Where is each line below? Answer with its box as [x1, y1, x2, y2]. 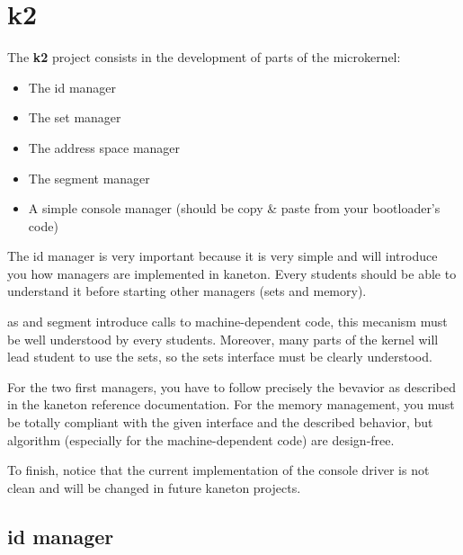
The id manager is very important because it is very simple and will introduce [7, 246, 438, 265]
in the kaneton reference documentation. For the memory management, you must [7, 395, 455, 414]
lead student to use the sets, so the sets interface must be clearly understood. [7, 347, 432, 366]
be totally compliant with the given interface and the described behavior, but [7, 413, 433, 432]
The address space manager [28, 138, 181, 157]
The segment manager [28, 168, 150, 187]
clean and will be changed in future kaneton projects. [7, 478, 301, 497]
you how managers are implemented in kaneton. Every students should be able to [7, 264, 457, 282]
